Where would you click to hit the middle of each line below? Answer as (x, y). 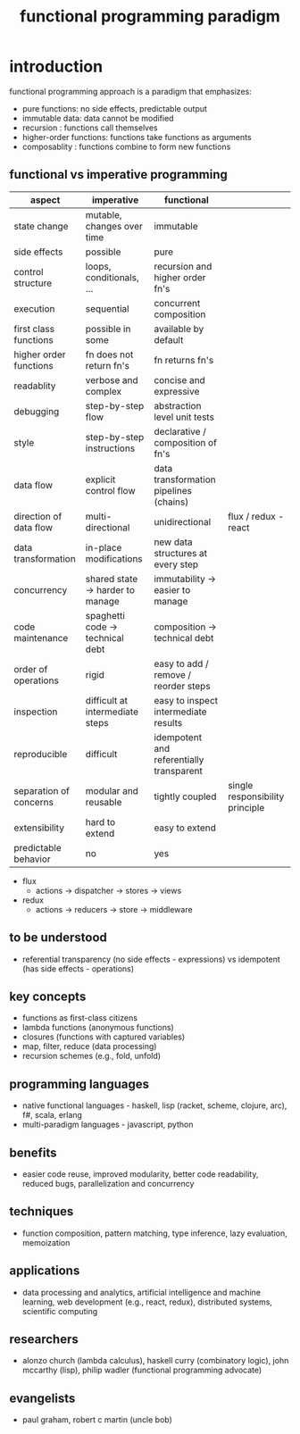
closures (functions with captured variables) (104, 1037)
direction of (38, 516)
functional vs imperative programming (118, 175)
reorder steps (183, 686)
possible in (108, 329)
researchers (44, 1340)
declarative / (180, 431)
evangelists (42, 1398)
